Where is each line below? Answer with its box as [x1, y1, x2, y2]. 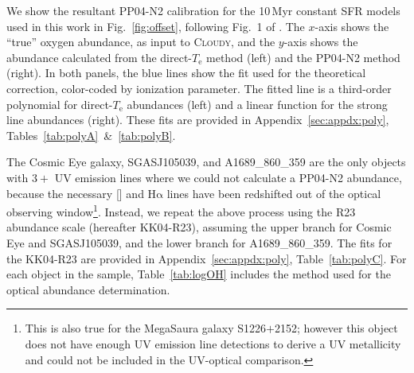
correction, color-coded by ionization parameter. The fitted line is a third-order [6, 80, 392, 96]
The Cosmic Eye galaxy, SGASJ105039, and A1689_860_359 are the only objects [6, 153, 406, 170]
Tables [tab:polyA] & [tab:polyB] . [6, 126, 176, 143]
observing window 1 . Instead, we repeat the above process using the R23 [6, 201, 356, 220]
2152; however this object [274, 320, 398, 336]
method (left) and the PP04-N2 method [206, 49, 400, 65]
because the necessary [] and [6, 185, 144, 201]
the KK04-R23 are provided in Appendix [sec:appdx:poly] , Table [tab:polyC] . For [6, 250, 407, 266]
